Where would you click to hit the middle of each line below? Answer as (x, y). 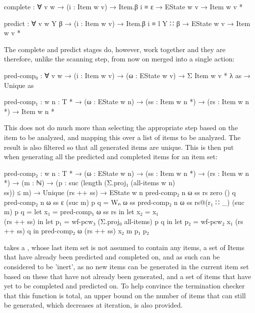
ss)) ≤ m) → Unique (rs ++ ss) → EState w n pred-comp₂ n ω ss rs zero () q (120, 192)
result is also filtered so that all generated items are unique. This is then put (119, 147)
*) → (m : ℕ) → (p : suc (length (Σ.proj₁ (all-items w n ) (89, 183)
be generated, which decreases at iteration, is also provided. (93, 305)
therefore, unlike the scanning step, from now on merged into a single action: (119, 59)
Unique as (19, 85)
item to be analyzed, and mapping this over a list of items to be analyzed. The (122, 137)
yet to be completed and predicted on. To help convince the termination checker (124, 286)
